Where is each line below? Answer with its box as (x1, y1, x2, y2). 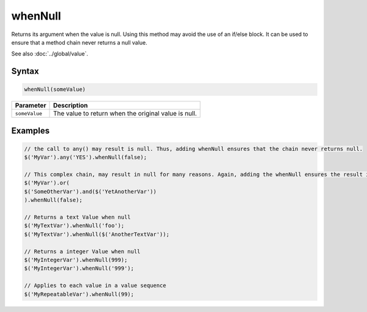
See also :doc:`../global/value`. (11, 50, 89, 57)
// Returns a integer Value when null (24, 248, 141, 255)
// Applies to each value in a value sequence (24, 282, 166, 289)
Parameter (15, 101, 46, 110)
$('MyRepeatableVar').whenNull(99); (24, 291, 135, 297)
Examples (11, 125, 50, 136)
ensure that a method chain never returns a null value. (11, 38, 148, 46)
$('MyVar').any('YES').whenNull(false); (24, 154, 147, 161)
